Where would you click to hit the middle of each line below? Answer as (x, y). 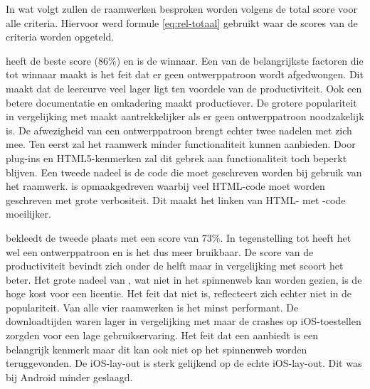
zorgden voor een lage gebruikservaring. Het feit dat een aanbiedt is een (162, 335)
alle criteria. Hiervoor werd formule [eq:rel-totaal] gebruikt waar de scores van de (182, 22)
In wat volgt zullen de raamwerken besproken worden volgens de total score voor (181, 9)
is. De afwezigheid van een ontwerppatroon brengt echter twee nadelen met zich (179, 130)
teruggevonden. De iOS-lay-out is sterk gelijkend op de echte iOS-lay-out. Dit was (184, 363)
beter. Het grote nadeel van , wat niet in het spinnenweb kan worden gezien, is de (184, 279)
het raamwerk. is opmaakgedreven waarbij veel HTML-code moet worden (165, 186)
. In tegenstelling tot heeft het (286, 237)
